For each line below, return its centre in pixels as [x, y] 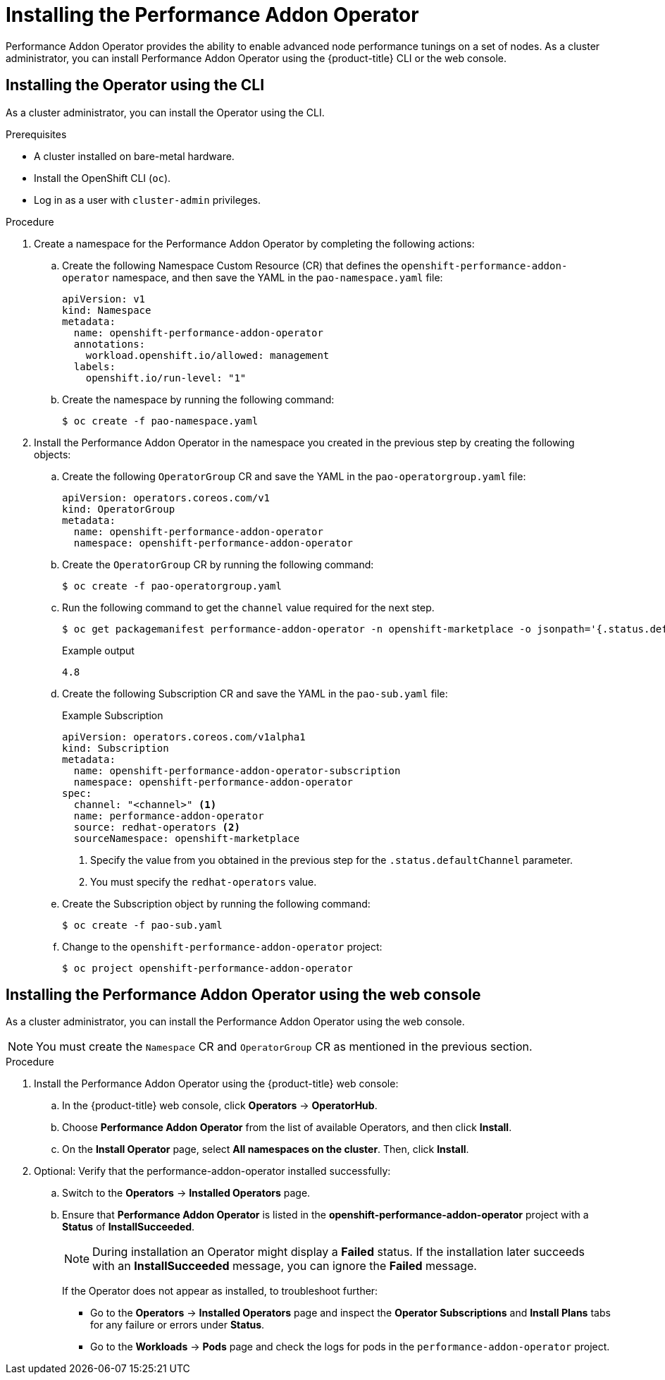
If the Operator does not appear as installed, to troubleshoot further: [220, 1291]
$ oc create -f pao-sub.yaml [142, 925]
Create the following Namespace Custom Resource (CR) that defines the [230, 265]
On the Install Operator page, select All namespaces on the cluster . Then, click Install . [266, 1149]
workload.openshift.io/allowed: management [207, 355]
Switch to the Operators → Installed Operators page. [186, 1193]
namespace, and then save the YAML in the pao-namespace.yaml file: [278, 277]
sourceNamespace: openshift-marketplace [187, 838]
